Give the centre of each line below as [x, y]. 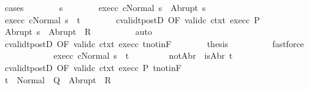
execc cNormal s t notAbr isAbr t [143, 55]
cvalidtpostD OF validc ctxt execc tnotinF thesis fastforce [154, 43]
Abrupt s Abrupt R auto [78, 32]
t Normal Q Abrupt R [58, 79]
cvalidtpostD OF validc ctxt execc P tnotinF [93, 67]
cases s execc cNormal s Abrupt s [105, 7]
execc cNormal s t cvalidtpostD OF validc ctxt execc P [132, 19]
